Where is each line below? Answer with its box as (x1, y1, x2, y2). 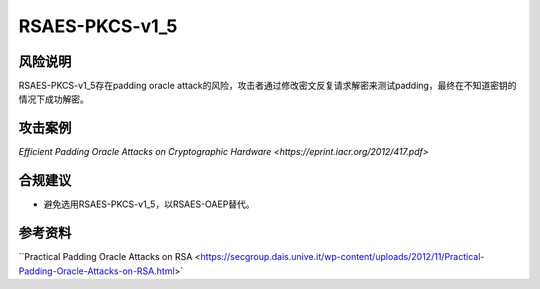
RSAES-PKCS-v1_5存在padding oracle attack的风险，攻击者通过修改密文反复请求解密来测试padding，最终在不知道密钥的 (18, 80, 517, 92)
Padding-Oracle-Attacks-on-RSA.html (18, 265, 175, 277)
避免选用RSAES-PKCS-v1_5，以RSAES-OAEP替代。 (43, 198, 255, 210)
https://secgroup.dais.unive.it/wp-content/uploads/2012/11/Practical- (200, 251, 485, 263)
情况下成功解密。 (18, 93, 89, 105)
